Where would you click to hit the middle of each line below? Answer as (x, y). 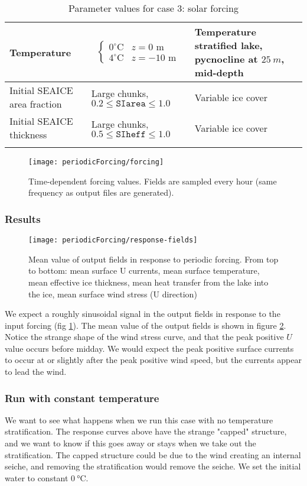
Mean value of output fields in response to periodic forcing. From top (153, 259)
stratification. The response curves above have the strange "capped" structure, (146, 431)
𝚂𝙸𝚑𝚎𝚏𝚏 (131, 134)
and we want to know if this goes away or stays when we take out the (130, 443)
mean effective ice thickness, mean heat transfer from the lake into (148, 282)
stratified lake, (228, 45)
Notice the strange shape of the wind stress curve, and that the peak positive (144, 337)
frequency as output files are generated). (101, 192)
